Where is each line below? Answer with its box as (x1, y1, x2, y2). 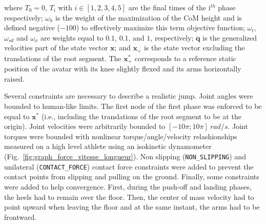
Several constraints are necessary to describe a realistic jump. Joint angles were (4, 90, 253, 101)
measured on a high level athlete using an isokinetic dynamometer (4, 141, 212, 152)
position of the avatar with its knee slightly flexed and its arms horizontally (4, 63, 241, 74)
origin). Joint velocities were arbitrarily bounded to (4, 121, 166, 132)
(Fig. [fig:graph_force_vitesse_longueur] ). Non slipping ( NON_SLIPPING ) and (4, 151, 246, 162)
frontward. (4, 211, 37, 222)
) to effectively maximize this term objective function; (76, 22, 245, 33)
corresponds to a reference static (134, 52, 236, 63)
